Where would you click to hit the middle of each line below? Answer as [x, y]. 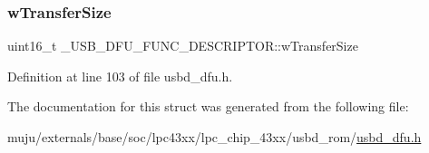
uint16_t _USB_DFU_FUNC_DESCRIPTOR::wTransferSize [183, 46]
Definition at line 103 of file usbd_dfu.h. [120, 76]
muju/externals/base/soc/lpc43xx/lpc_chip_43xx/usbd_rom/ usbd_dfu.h [214, 137]
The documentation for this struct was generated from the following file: [208, 106]
